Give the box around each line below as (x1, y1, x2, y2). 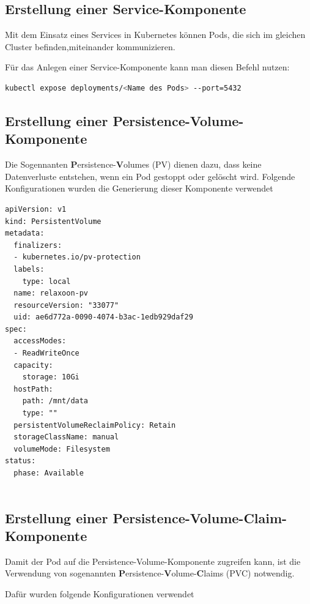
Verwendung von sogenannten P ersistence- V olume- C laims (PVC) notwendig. (5, 567, 295, 580)
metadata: (5, 229, 45, 238)
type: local (22, 277, 71, 286)
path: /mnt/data (22, 397, 89, 406)
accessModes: (13, 337, 67, 346)
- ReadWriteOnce (13, 349, 79, 358)
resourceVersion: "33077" (13, 300, 119, 310)
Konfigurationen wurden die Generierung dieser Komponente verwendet (5, 182, 273, 195)
